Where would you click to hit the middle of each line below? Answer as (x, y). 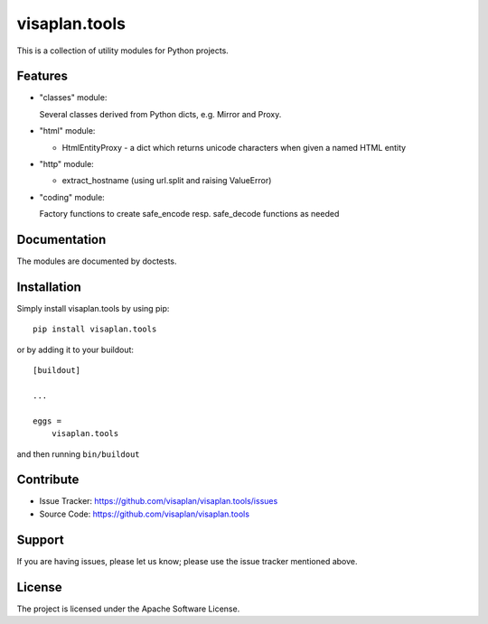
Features (42, 76)
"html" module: (67, 131)
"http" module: (66, 164)
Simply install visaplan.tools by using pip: (93, 308)
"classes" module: (73, 98)
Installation (49, 287)
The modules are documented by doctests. (97, 261)
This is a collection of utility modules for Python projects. (123, 51)
